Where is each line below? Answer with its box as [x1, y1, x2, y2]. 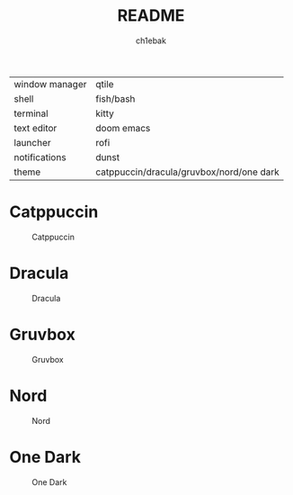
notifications [13, 150, 67, 163]
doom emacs [95, 121, 151, 134]
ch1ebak [136, 35, 166, 46]
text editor [13, 121, 58, 134]
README [117, 5, 185, 26]
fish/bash [95, 92, 136, 104]
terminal [13, 107, 49, 120]
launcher [13, 136, 51, 148]
